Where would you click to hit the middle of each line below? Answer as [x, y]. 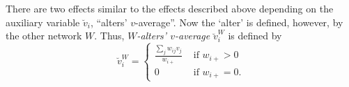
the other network [44, 36]
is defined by [255, 36]
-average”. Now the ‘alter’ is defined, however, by [239, 22]
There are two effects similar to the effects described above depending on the [170, 8]
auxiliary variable [43, 22]
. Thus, [109, 36]
